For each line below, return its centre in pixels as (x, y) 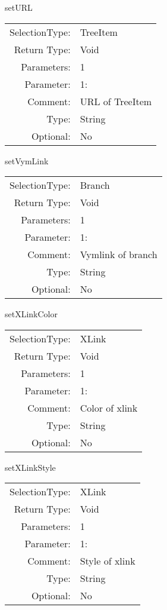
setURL (19, 7)
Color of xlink (109, 407)
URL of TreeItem (116, 101)
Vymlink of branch (119, 255)
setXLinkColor (31, 314)
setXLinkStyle (30, 467)
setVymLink (27, 160)
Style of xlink (108, 561)
